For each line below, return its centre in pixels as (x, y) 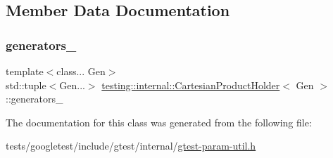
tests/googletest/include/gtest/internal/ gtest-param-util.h (131, 146)
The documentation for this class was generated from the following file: (159, 122)
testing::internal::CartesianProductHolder (191, 85)
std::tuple (26, 85)
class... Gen (81, 71)
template (25, 71)
